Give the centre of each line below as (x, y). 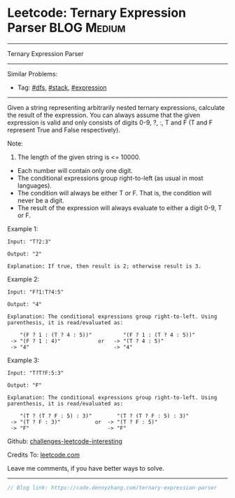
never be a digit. (41, 200)
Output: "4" (24, 304)
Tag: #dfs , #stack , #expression (62, 87)
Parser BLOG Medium (66, 28)
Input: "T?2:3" (29, 242)
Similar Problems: (33, 74)
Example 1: (23, 228)
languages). (35, 185)
